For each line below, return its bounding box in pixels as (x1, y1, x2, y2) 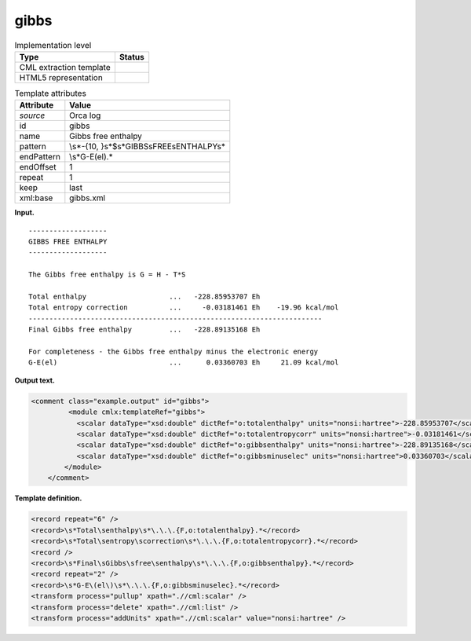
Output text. (14, 375, 55, 385)
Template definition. (14, 493, 82, 503)
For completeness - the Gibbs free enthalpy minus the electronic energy (28, 346, 319, 356)
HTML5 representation (19, 71, 104, 82)
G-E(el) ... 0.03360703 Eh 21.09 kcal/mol (28, 358, 339, 367)
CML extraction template (19, 61, 111, 72)
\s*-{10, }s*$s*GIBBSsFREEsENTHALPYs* (69, 141, 225, 152)
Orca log (69, 110, 101, 121)
